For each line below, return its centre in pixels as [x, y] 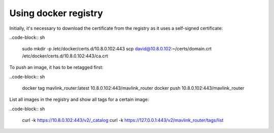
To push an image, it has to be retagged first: [56, 68]
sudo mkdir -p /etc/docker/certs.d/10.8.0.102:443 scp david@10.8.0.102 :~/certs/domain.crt [117, 49]
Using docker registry [56, 13]
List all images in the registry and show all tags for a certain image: [79, 99]
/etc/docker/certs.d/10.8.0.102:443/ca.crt [65, 56]
